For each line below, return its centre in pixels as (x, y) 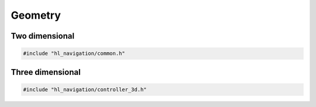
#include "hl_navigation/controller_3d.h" (85, 89)
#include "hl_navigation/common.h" (74, 53)
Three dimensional (46, 72)
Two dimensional (43, 36)
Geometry (36, 15)
